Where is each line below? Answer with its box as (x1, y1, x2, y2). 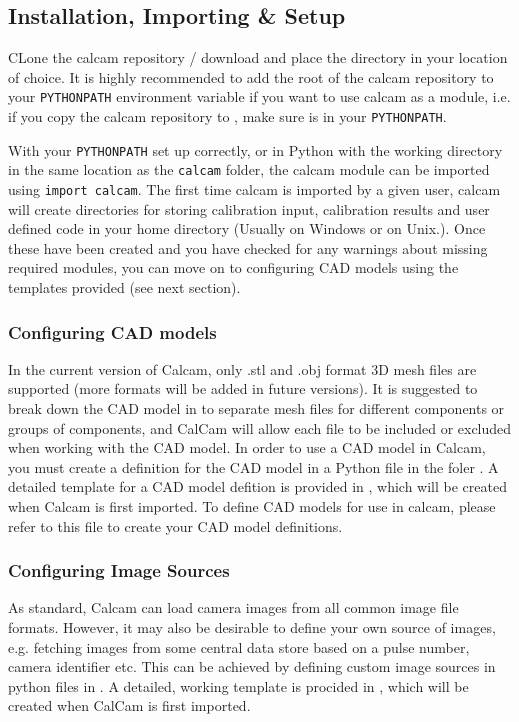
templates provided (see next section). (8, 277, 241, 298)
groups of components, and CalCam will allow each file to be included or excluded (8, 417, 512, 438)
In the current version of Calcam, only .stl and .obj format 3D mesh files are (8, 358, 477, 379)
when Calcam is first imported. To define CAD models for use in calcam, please (8, 496, 496, 517)
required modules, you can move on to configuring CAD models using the (8, 257, 459, 278)
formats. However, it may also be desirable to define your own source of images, (8, 617, 496, 638)
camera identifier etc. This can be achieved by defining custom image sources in (8, 656, 496, 677)
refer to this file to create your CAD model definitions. (8, 515, 343, 536)
